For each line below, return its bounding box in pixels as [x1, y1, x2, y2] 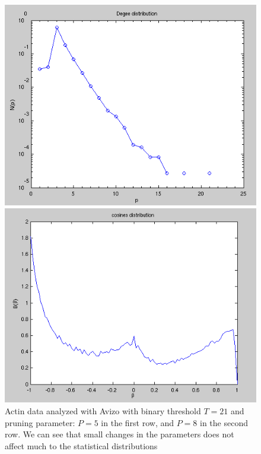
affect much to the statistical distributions [5, 439, 158, 452]
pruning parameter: [5, 416, 75, 428]
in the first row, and [101, 416, 174, 428]
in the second [200, 416, 248, 428]
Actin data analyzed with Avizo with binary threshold [5, 405, 201, 417]
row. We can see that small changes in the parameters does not [5, 428, 234, 440]
